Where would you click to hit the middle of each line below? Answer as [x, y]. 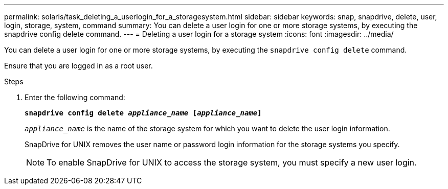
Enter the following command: [75, 97]
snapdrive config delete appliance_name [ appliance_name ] [143, 113]
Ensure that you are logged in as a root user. [79, 66]
